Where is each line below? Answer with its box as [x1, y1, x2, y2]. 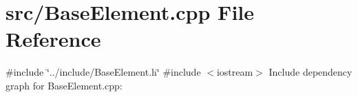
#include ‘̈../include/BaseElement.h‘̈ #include [6, 65, 201, 79]
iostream [216, 65, 253, 79]
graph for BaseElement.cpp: [6, 78, 123, 92]
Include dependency [268, 65, 352, 79]
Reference [6, 25, 101, 53]
